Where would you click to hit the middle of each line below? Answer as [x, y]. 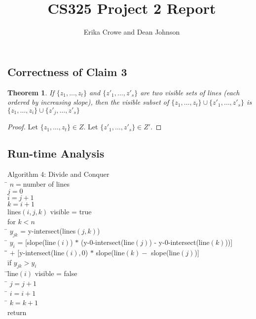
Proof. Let [23, 127]
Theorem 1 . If [31, 92]
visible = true [71, 212]
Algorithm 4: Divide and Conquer [58, 174]
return [17, 312]
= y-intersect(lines [48, 231]
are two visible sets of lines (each [190, 92]
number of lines [46, 183]
